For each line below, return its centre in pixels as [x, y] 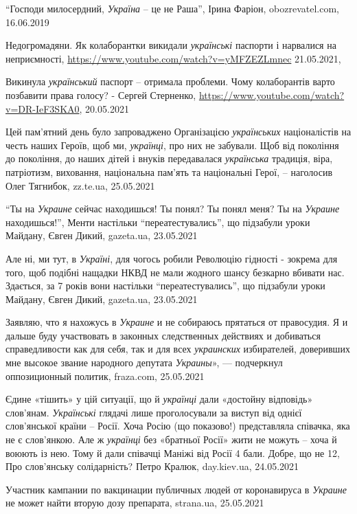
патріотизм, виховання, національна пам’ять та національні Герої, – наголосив [169, 171]
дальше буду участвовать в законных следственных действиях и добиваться [163, 335]
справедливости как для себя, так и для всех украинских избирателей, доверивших [178, 349]
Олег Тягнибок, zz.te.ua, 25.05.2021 [80, 185]
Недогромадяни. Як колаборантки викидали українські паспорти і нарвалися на [171, 45]
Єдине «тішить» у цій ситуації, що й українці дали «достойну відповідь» [159, 399]
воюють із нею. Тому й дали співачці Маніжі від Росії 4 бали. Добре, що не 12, [173, 452]
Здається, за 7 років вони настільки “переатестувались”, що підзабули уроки [165, 286]
